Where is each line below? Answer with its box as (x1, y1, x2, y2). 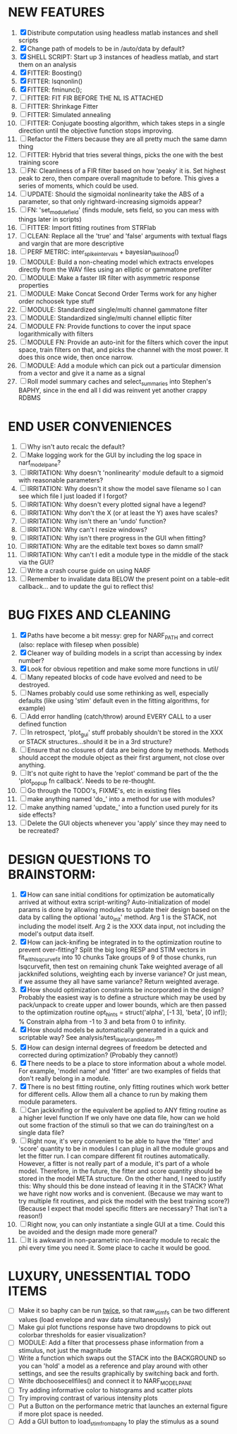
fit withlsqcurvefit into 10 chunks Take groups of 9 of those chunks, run (18, 953, 217, 963)
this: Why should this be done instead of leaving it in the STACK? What (18, 1181, 224, 1190)
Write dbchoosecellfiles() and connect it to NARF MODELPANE (18, 1377, 193, 1387)
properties (18, 281, 49, 289)
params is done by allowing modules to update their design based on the (18, 906, 230, 914)
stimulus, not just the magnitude (18, 1347, 112, 1355)
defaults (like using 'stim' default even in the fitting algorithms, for (18, 696, 210, 705)
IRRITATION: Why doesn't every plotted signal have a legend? (27, 500, 207, 509)
